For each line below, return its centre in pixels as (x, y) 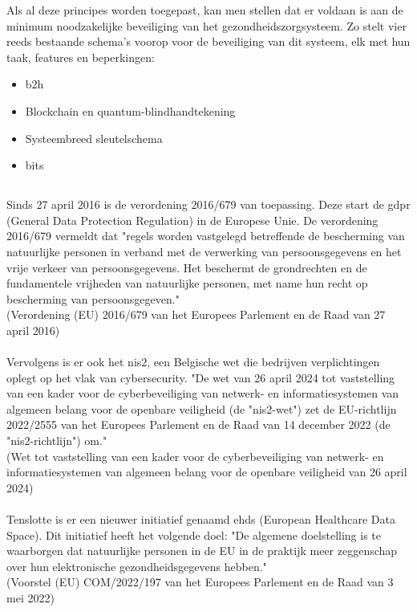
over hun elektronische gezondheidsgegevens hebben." (137, 566)
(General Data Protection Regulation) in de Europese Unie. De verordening (192, 220)
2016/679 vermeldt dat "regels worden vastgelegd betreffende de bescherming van (206, 236)
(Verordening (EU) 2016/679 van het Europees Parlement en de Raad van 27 (196, 314)
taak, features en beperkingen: (81, 57)
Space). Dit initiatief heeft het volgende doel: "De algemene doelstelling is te (194, 534)
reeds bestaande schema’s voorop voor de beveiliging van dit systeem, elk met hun (208, 41)
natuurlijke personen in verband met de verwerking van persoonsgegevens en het (204, 251)
